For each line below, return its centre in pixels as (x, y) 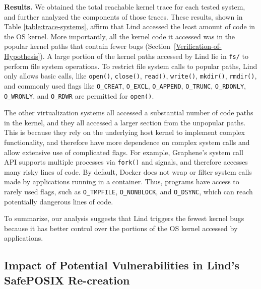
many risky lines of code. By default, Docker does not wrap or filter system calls (128, 171)
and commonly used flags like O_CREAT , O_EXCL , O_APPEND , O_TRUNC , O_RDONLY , (125, 85)
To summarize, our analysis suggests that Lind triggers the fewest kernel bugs (124, 218)
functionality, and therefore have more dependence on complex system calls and (127, 142)
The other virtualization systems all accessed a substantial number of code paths (129, 113)
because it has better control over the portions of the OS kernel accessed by (121, 228)
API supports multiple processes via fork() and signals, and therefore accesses (126, 162)
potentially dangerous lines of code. (59, 201)
